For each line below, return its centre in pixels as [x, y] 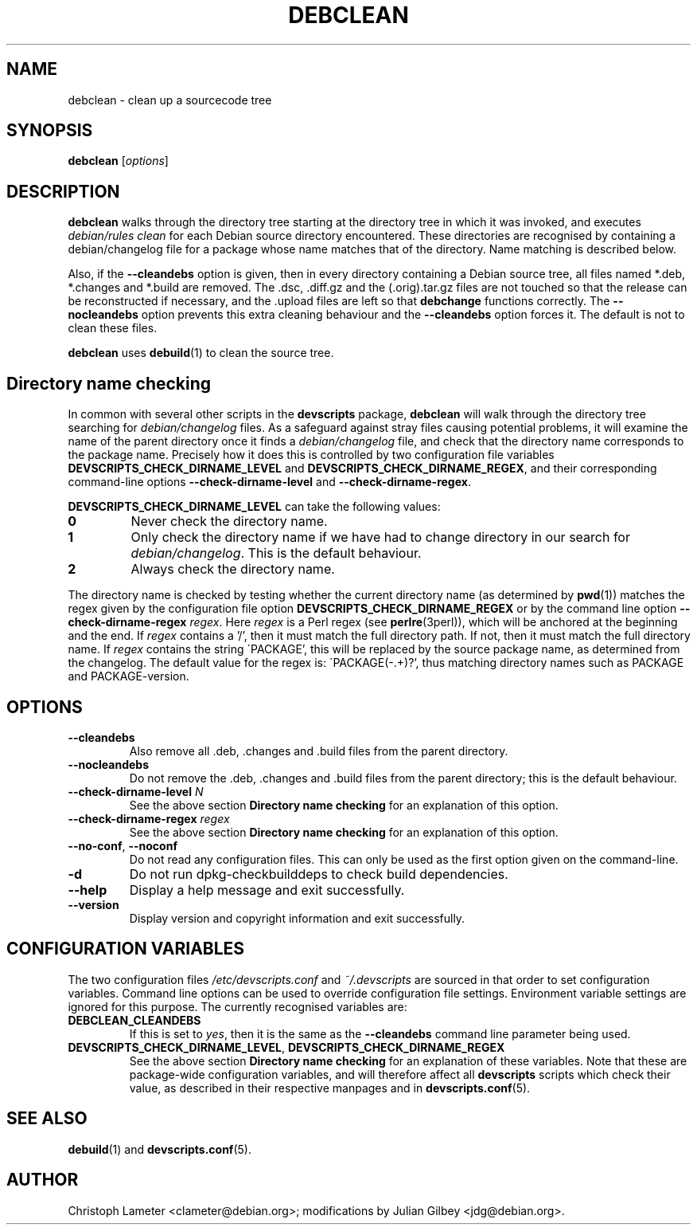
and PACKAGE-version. [128, 676]
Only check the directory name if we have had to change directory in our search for [380, 537]
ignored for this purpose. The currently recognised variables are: [238, 1006]
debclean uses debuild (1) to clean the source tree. [201, 353]
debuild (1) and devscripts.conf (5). [160, 1149]
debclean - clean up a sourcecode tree [170, 100]
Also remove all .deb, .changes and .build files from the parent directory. [319, 751]
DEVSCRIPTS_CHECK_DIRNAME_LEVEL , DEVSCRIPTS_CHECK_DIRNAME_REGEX [286, 1047]
